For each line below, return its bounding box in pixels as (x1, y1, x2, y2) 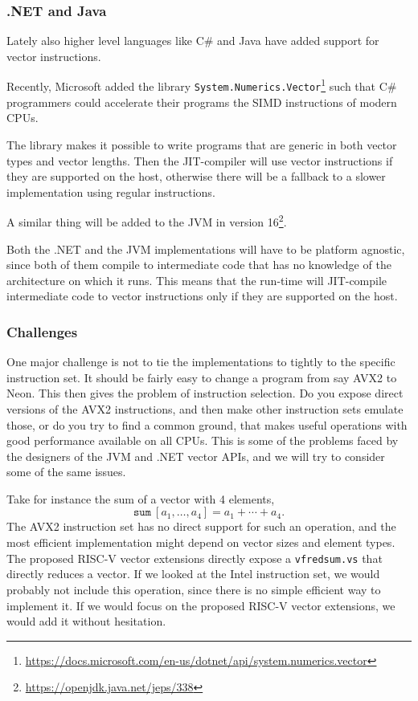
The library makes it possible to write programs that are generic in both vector (6, 136, 397, 153)
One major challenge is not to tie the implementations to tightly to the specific (6, 353, 395, 370)
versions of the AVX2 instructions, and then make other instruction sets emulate (6, 400, 404, 417)
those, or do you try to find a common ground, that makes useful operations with (6, 416, 408, 433)
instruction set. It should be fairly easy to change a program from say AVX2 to (6, 369, 397, 385)
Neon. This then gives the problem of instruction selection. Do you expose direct (6, 385, 404, 401)
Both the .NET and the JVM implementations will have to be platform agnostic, (6, 240, 405, 257)
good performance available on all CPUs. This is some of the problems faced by (6, 432, 399, 449)
